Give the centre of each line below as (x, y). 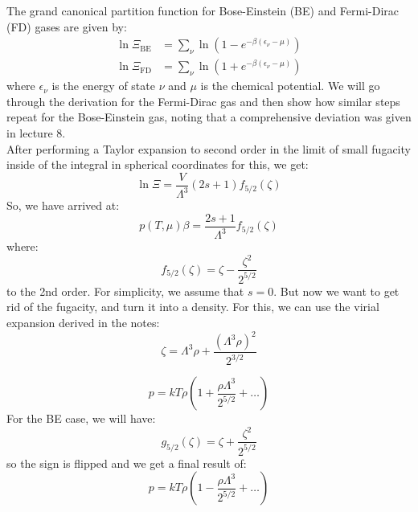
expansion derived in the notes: (83, 322)
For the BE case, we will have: (81, 418)
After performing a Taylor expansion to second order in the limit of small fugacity (209, 148)
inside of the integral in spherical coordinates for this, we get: (158, 164)
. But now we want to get (336, 291)
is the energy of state (103, 86)
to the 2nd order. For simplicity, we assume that (125, 291)
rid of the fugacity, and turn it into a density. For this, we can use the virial (193, 307)
